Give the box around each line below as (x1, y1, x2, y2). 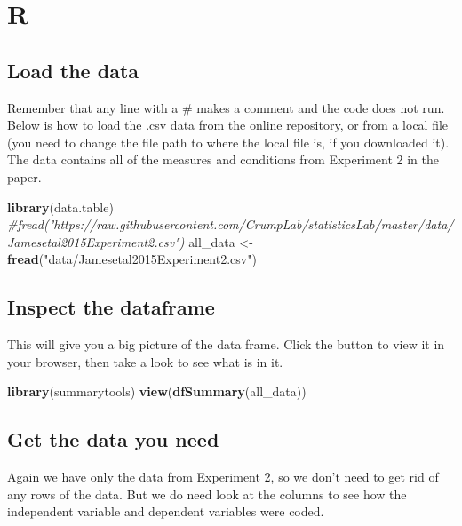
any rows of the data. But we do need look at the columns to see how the (7, 484, 407, 503)
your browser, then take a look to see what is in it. (7, 352, 283, 371)
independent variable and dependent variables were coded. (7, 502, 324, 521)
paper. (7, 167, 42, 186)
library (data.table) (7, 197, 114, 216)
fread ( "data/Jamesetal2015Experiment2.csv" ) (7, 250, 257, 268)
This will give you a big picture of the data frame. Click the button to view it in (7, 335, 445, 354)
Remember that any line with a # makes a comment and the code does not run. (7, 98, 445, 116)
